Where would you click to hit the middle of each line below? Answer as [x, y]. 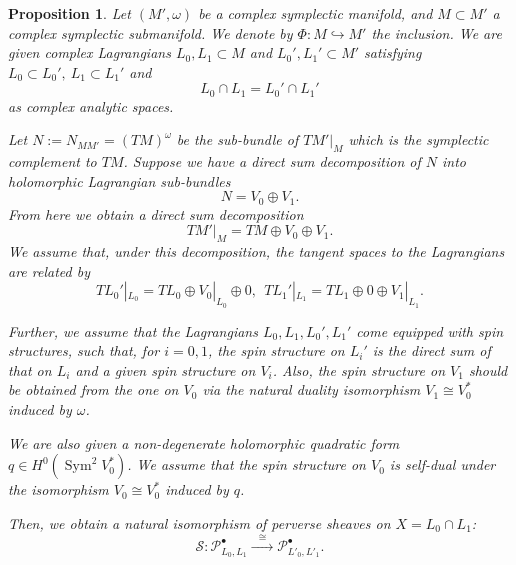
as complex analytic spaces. [91, 105]
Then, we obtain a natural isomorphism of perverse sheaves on [199, 522]
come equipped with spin [430, 330]
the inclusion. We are [436, 32]
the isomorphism [58, 489]
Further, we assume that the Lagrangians [133, 330]
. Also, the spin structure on [359, 369]
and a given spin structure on [165, 369]
